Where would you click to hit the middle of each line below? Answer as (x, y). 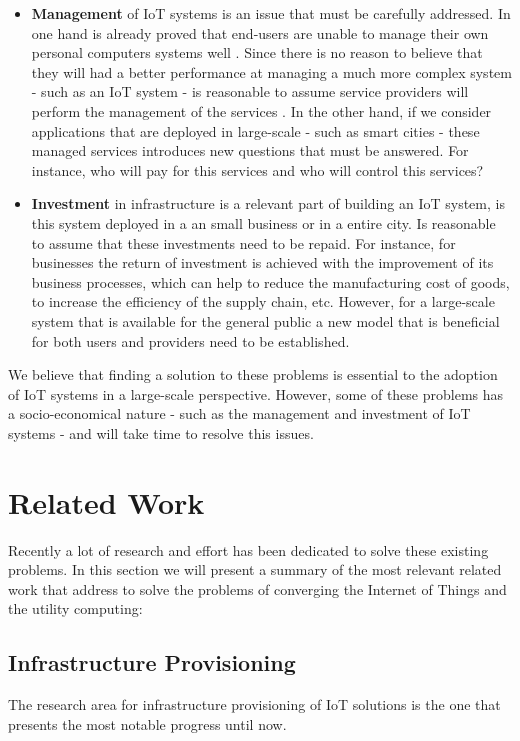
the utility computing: (75, 608)
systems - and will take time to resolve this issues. (161, 432)
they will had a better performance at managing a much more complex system (271, 71)
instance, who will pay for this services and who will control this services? (257, 169)
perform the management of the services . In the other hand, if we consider (261, 110)
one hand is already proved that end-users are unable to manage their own (260, 32)
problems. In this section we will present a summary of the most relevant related (255, 569)
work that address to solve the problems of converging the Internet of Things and (257, 588)
